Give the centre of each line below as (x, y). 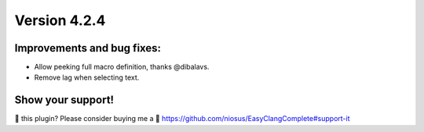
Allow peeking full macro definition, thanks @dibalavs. (122, 67)
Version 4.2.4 (60, 20)
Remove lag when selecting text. (87, 77)
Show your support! (64, 100)
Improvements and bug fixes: (88, 48)
